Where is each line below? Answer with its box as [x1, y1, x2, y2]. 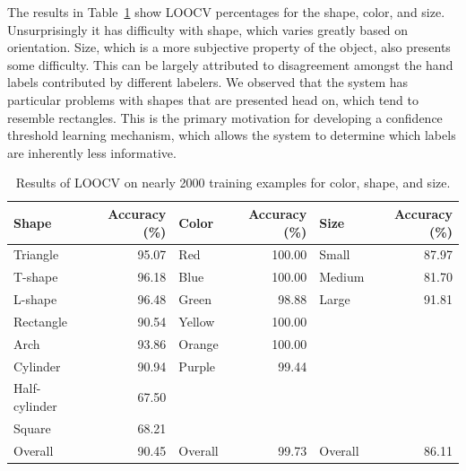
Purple [178, 356, 216, 375]
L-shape [13, 290, 57, 309]
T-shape [13, 267, 58, 286]
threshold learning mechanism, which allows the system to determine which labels [7, 126, 456, 144]
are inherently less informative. [7, 143, 177, 161]
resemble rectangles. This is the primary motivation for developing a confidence [7, 108, 443, 126]
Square [13, 418, 51, 437]
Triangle [13, 245, 59, 264]
